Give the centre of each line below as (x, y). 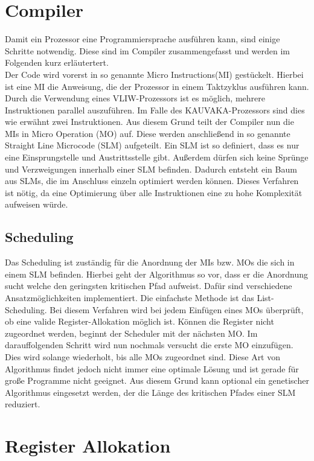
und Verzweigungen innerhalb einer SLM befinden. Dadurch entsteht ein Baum (151, 169)
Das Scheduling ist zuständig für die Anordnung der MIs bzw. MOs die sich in (150, 262)
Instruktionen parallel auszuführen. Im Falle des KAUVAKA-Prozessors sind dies (155, 110)
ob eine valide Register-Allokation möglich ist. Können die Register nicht (139, 321)
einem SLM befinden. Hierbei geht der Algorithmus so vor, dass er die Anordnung (157, 274)
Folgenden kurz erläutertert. (57, 62)
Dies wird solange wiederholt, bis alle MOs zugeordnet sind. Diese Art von (143, 356)
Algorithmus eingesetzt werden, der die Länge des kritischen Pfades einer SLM (150, 392)
